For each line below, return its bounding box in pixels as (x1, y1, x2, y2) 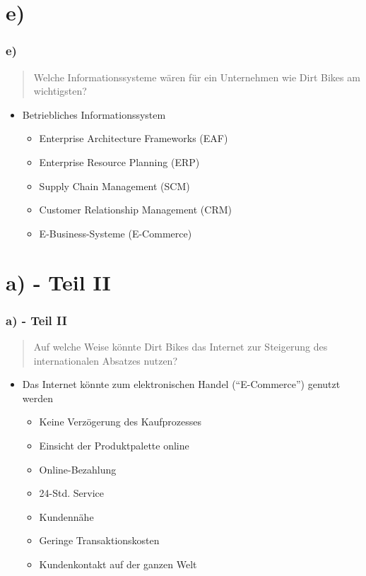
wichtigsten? (33, 83, 87, 98)
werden (22, 390, 54, 405)
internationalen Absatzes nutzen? (33, 353, 177, 368)
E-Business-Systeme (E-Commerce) (39, 225, 192, 240)
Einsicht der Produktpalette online (39, 437, 189, 452)
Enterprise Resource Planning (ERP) (39, 154, 200, 169)
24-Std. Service (39, 486, 105, 500)
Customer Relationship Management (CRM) (39, 202, 232, 217)
